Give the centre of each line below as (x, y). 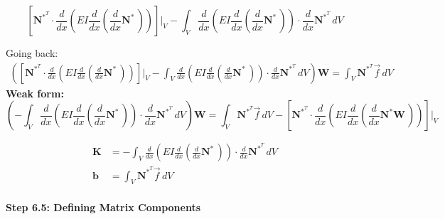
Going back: (32, 53)
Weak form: (35, 93)
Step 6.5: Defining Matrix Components (103, 207)
